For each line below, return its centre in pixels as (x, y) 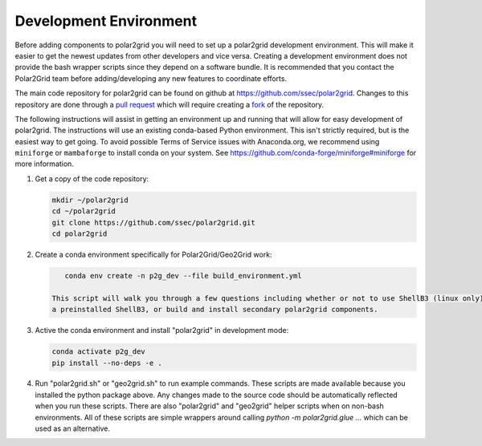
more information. (44, 164)
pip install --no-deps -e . (107, 363)
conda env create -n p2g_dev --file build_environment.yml (183, 276)
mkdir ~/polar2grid (90, 200)
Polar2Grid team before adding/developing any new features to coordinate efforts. (151, 78)
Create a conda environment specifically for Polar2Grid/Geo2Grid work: (153, 254)
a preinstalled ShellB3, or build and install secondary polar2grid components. (215, 310)
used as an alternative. (73, 428)
